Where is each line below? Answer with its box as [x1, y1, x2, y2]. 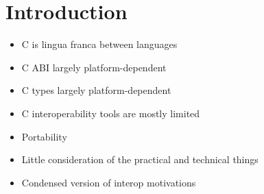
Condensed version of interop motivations [21, 175, 196, 189]
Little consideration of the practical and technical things [21, 152, 259, 167]
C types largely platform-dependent [21, 83, 171, 97]
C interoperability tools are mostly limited [21, 106, 200, 120]
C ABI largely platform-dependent [21, 60, 167, 74]
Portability [21, 129, 67, 143]
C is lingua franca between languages [21, 37, 178, 51]
